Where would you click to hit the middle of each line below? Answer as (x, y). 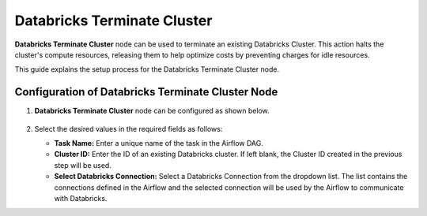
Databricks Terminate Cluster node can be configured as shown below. (152, 111)
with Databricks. (81, 198)
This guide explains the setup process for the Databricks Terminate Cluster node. (147, 69)
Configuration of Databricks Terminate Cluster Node (146, 92)
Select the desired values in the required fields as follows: (128, 128)
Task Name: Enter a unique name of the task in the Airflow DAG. (159, 143)
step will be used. (83, 165)
